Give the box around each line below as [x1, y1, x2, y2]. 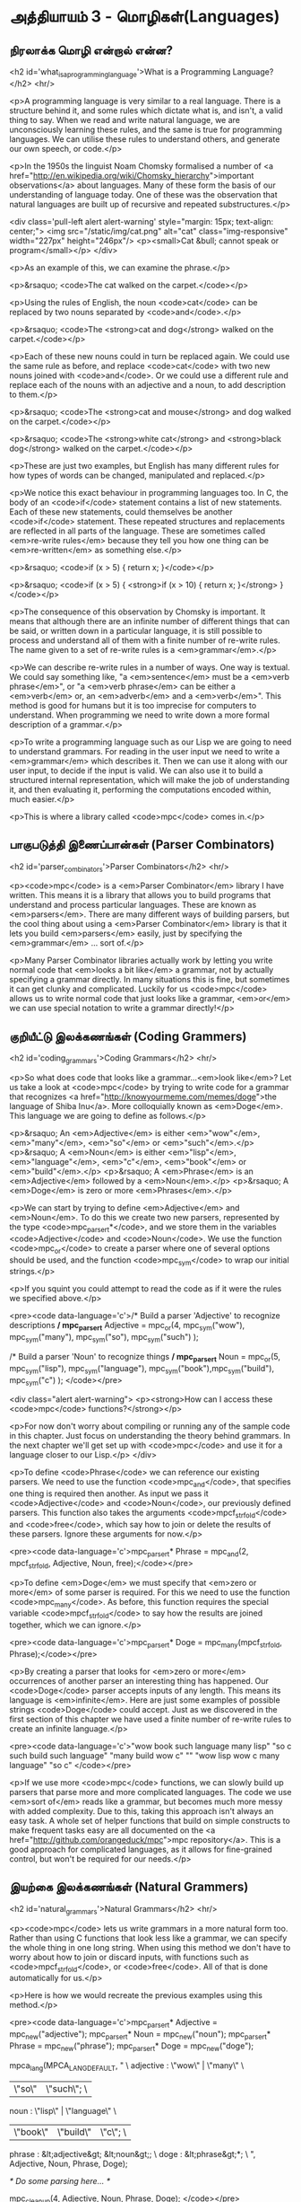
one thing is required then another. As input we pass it [9, 1488, 209, 1499]
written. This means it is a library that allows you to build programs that [9, 890, 271, 901]
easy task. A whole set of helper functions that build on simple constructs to [9, 1815, 291, 1826]
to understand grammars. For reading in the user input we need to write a [9, 745, 280, 756]
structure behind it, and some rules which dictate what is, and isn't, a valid [9, 105, 284, 116]
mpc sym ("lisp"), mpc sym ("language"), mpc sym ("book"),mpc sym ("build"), [9, 1362, 275, 1376]
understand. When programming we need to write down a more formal [9, 709, 271, 720]
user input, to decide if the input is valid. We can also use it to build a [9, 765, 263, 776]
